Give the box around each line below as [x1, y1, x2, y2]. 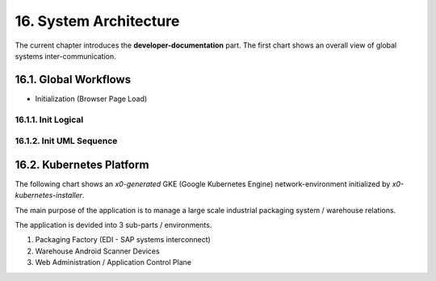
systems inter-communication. [15, 51, 116, 61]
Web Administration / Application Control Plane [35, 258, 191, 267]
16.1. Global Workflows [15, 73, 132, 86]
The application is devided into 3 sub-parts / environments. [15, 220, 212, 230]
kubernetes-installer [15, 191, 83, 200]
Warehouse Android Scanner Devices [35, 246, 161, 256]
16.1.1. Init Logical [15, 114, 84, 125]
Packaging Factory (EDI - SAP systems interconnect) [35, 235, 212, 245]
